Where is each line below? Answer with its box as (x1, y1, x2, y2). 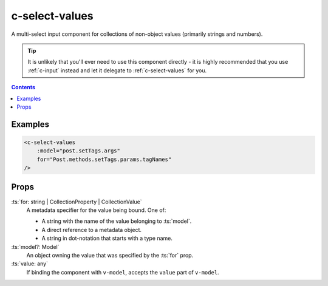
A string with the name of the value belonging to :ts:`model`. (41, 217, 192, 225)
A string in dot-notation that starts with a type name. (41, 234, 173, 242)
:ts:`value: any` (11, 260, 49, 267)
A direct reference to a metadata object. (41, 226, 142, 233)
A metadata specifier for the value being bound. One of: (26, 206, 166, 214)
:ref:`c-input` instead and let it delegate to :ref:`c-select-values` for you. (27, 67, 207, 74)
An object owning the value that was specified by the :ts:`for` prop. (26, 251, 194, 259)
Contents (11, 84, 36, 91)
